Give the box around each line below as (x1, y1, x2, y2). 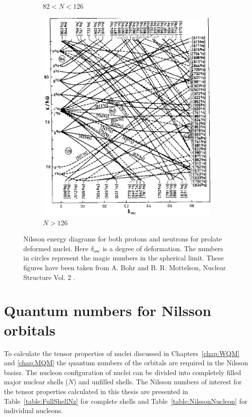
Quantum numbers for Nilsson (4, 300, 212, 320)
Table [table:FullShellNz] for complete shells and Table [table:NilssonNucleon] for (4, 396, 248, 406)
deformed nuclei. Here (23, 243, 89, 253)
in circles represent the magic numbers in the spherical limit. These (23, 253, 224, 263)
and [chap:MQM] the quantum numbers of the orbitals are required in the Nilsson (4, 357, 248, 368)
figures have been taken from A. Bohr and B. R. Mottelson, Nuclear (23, 262, 226, 273)
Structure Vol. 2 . (23, 272, 75, 282)
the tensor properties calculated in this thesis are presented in (4, 386, 188, 396)
